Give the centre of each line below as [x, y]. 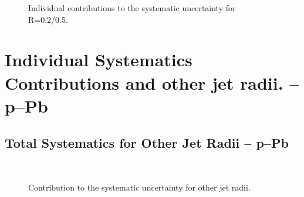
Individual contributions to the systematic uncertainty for [132, 8]
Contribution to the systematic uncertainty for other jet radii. [139, 187]
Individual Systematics [99, 60]
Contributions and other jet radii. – [152, 82]
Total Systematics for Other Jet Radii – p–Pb [147, 143]
